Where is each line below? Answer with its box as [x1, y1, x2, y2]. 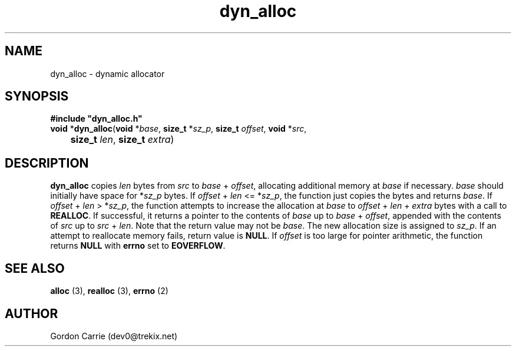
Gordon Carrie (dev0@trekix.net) [50, 330, 178, 341]
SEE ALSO [5, 260, 65, 276]
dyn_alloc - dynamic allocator [50, 68, 165, 79]
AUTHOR [5, 306, 58, 321]
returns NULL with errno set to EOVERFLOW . [50, 240, 226, 251]
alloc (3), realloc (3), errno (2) [50, 286, 168, 296]
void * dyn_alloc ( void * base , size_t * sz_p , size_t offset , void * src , [50, 123, 307, 134]
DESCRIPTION [5, 155, 89, 171]
